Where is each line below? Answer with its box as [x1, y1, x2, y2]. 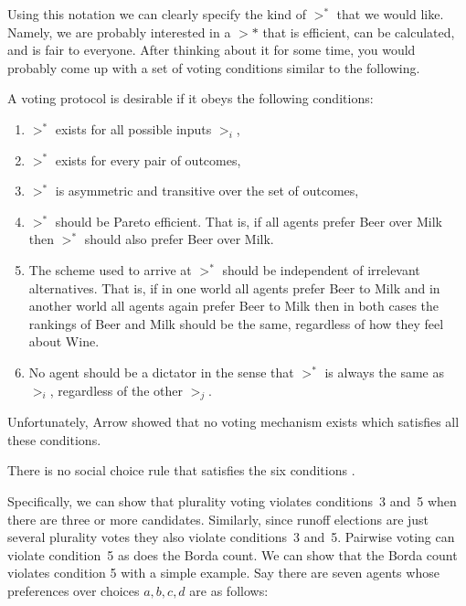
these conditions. [7, 430, 101, 449]
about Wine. [28, 332, 100, 351]
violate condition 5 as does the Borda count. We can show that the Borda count [7, 545, 458, 564]
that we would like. [336, 5, 444, 23]
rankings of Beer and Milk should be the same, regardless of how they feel [28, 314, 444, 333]
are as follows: [189, 581, 269, 601]
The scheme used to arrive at [28, 260, 192, 279]
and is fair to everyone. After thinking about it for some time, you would [7, 40, 416, 59]
